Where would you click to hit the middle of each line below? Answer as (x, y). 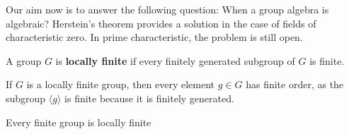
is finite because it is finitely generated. (149, 98)
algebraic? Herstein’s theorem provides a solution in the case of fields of (161, 23)
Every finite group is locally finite (79, 122)
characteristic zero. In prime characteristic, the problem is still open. (154, 37)
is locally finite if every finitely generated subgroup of (175, 60)
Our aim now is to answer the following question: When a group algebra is (167, 9)
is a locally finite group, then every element (121, 84)
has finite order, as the (295, 84)
